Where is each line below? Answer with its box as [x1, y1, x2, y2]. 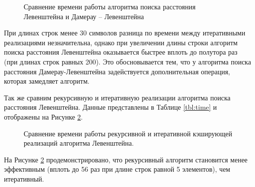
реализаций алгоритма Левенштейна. [24, 138, 134, 148]
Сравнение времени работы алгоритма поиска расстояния [24, 1, 196, 11]
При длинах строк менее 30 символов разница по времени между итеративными [4, 28, 246, 38]
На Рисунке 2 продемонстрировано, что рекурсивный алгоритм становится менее [4, 154, 248, 164]
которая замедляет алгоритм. [4, 76, 90, 86]
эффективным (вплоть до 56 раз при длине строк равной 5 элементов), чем [4, 164, 230, 174]
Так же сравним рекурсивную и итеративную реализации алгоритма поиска [4, 92, 231, 102]
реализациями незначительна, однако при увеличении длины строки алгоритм [4, 37, 238, 47]
